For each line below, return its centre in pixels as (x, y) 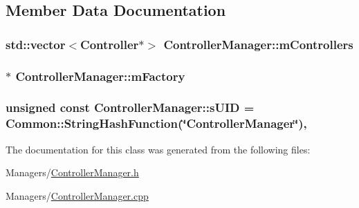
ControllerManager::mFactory (100, 76)
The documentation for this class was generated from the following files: (158, 149)
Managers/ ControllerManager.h (72, 172)
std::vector (36, 44)
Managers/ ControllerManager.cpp (77, 195)
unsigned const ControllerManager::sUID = (130, 107)
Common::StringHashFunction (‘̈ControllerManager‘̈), (156, 123)
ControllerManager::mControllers (258, 44)
